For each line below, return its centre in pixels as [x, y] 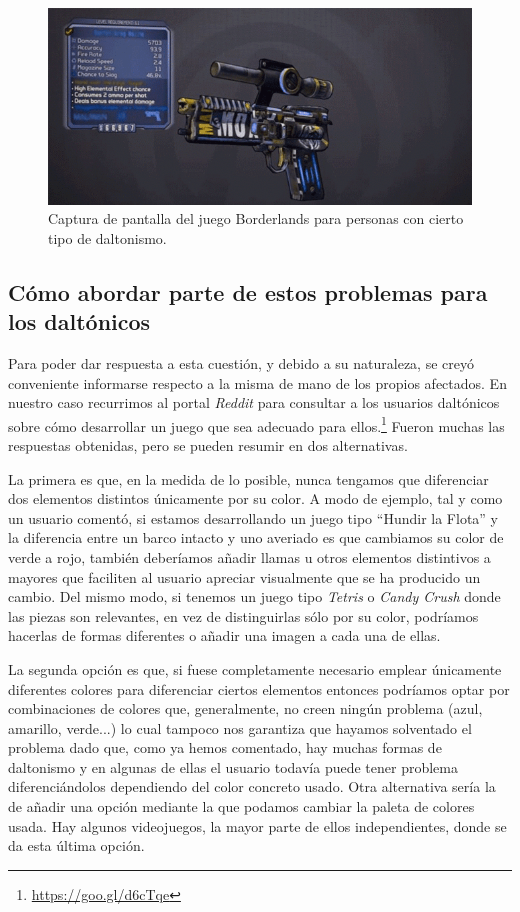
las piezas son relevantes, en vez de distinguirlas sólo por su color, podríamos [243, 615]
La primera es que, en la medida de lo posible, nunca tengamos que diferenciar [248, 478]
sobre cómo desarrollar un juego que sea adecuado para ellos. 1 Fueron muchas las [256, 424]
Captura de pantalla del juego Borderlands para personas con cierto [256, 218]
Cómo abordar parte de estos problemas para [248, 291]
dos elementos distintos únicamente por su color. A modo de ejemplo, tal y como [255, 498]
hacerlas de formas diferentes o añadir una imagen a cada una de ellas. [224, 635]
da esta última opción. [76, 845]
